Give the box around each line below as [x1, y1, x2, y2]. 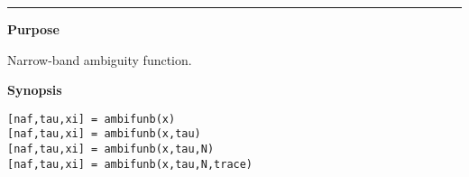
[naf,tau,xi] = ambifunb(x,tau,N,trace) [7, 157, 253, 171]
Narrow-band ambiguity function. [7, 50, 192, 69]
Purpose [7, 20, 60, 38]
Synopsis [7, 80, 62, 99]
